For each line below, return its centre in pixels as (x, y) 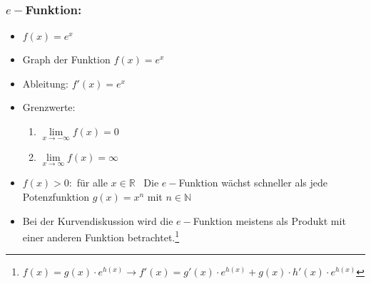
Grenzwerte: (49, 107)
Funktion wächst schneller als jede (253, 183)
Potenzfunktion (56, 197)
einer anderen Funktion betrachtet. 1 (101, 236)
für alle (92, 183)
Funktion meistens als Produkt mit (269, 220)
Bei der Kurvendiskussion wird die (98, 220)
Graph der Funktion (66, 59)
